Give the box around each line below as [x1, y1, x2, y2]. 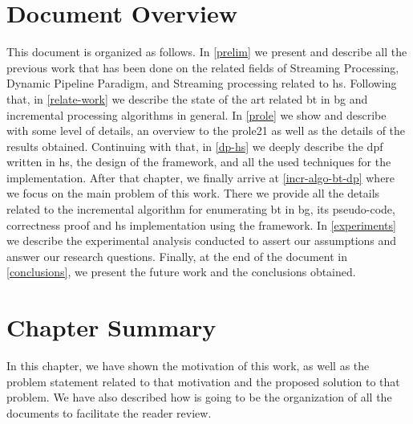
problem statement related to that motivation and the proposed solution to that [6, 373, 400, 389]
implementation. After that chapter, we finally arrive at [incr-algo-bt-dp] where [6, 169, 395, 185]
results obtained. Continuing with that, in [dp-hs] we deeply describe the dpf [6, 137, 383, 154]
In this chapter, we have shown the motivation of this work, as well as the [6, 357, 370, 374]
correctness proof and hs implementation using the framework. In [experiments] [6, 216, 396, 233]
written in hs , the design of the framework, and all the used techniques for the [6, 153, 391, 170]
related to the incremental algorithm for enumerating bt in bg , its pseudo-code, [6, 201, 395, 218]
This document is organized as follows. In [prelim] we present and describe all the [6, 43, 407, 60]
